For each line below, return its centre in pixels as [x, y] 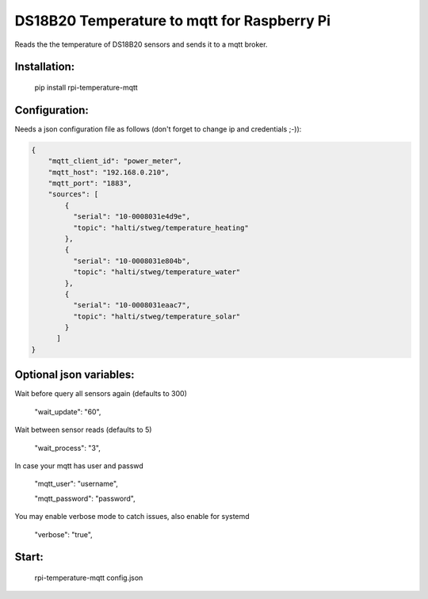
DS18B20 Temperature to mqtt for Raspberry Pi [172, 21]
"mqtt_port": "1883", [90, 183]
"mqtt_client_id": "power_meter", [115, 161]
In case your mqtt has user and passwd [79, 465]
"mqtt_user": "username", [76, 484]
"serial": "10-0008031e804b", [131, 261]
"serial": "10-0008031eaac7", [131, 305]
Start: [29, 557]
